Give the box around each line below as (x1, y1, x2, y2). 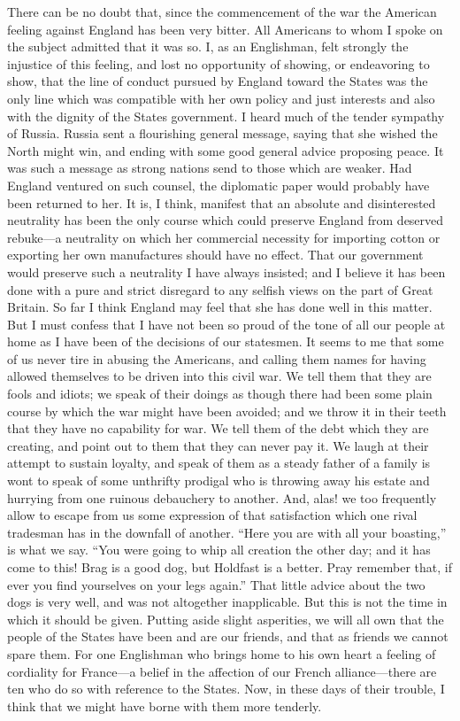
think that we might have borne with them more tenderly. (7, 696, 322, 715)
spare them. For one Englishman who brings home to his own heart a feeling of (7, 644, 436, 663)
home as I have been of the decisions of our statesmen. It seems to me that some (7, 332, 444, 351)
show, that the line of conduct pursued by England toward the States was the (7, 72, 428, 90)
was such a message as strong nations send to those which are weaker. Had (7, 159, 412, 177)
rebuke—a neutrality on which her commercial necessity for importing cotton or (7, 228, 441, 246)
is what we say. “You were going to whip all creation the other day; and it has (7, 540, 431, 559)
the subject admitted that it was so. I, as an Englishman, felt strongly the (7, 37, 409, 56)
